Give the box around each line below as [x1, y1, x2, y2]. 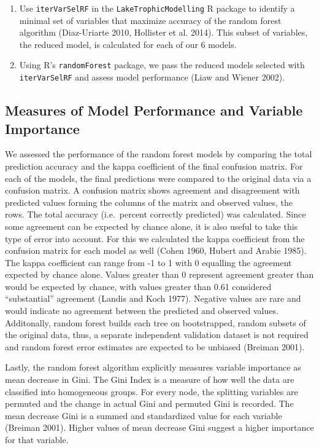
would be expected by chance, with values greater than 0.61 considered [5, 280, 272, 293]
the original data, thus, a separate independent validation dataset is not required [5, 328, 309, 341]
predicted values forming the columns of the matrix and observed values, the [5, 195, 293, 208]
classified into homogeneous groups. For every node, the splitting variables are [5, 385, 298, 398]
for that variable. [5, 433, 69, 446]
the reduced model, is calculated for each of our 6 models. [19, 37, 237, 50]
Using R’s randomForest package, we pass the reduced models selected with [19, 58, 305, 71]
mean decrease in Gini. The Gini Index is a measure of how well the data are [5, 373, 294, 386]
